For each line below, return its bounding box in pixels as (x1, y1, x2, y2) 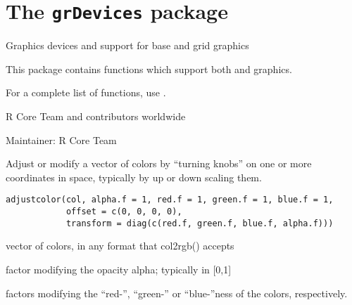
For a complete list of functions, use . (6, 85, 166, 100)
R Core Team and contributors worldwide (6, 109, 186, 124)
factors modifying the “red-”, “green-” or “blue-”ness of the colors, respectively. (6, 285, 348, 300)
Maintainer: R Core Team (6, 132, 117, 147)
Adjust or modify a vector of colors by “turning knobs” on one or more (6, 156, 312, 171)
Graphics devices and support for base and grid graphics (6, 38, 249, 53)
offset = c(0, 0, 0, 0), (65, 207, 182, 217)
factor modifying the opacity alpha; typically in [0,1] (6, 261, 232, 276)
